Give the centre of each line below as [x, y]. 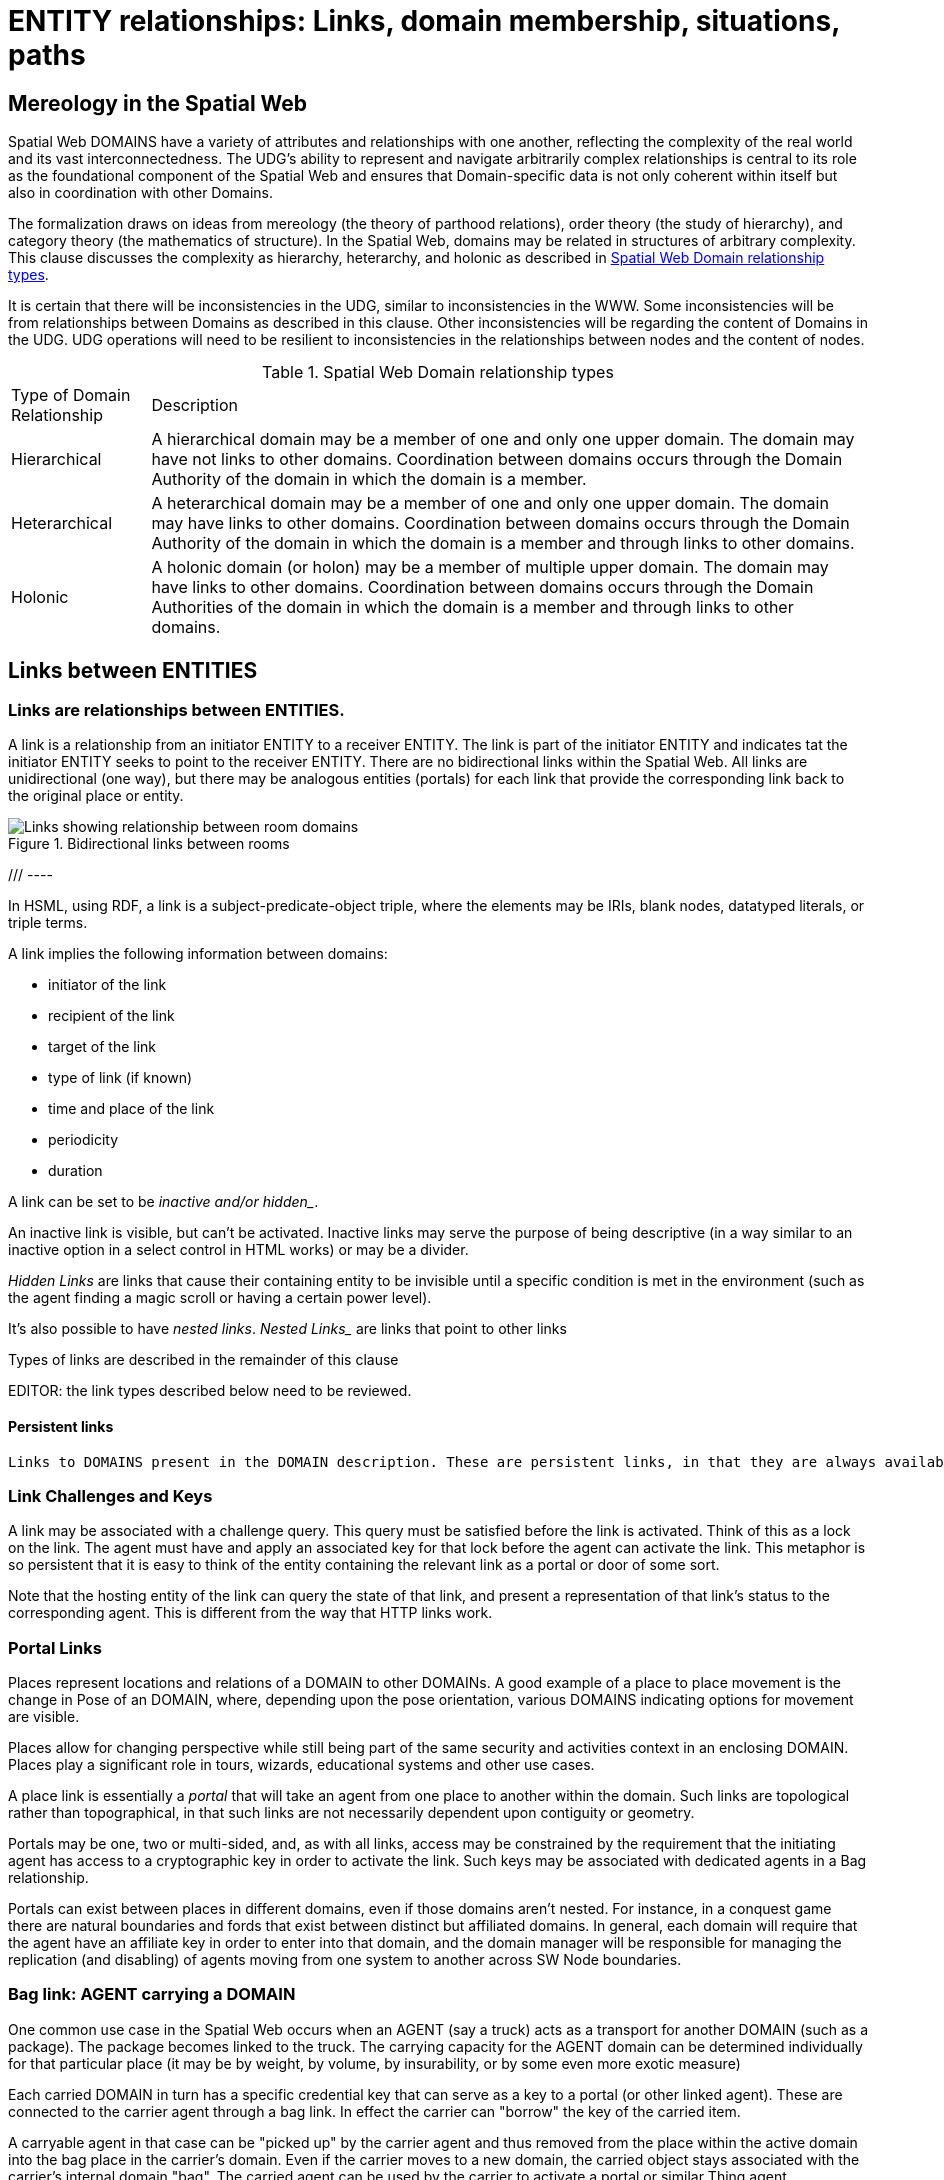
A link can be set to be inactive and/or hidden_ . [163, 1202]
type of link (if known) [120, 1078]
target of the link [102, 1047]
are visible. [44, 1717]
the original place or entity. [96, 796]
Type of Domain [71, 395]
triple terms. [48, 923]
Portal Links [55, 1647]
